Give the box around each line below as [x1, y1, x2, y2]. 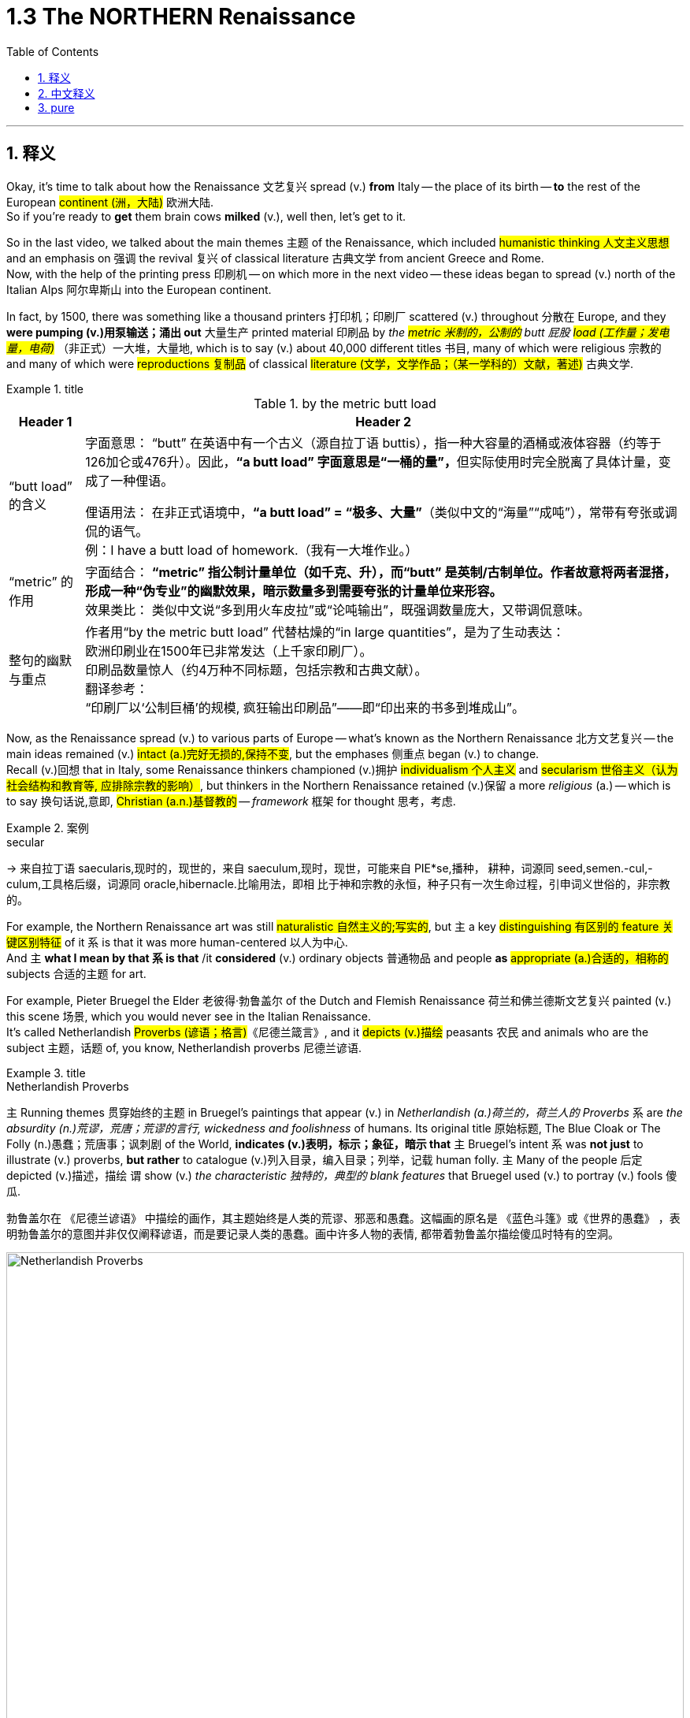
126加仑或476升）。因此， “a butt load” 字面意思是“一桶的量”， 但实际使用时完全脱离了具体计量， [85, 453, 658, 470]
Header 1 [18, 413, 72, 429]
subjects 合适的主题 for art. [6, 966, 147, 980]
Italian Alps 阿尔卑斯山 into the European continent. [6, 282, 272, 296]
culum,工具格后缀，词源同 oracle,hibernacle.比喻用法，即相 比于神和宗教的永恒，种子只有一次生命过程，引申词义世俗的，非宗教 [6, 876, 670, 891]
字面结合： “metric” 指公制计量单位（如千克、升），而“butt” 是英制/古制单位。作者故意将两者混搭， [85, 563, 677, 580]
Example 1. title [6, 381, 84, 396]
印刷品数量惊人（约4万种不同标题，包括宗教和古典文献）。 [85, 661, 428, 678]
